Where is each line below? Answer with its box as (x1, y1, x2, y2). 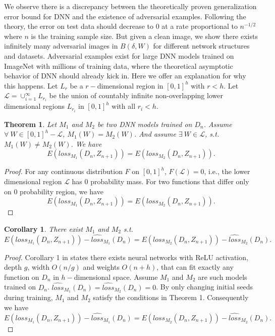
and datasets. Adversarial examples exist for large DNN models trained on (4, 50, 234, 61)
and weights (83, 262, 120, 272)
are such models (198, 271, 247, 282)
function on (4, 271, 39, 282)
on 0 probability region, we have (4, 186, 103, 196)
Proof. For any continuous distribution (4, 166, 123, 177)
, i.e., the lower (204, 166, 250, 177)
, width (27, 262, 49, 272)
